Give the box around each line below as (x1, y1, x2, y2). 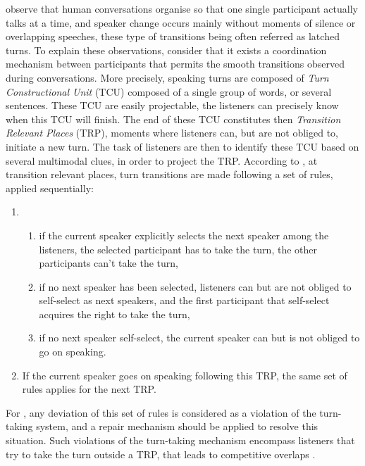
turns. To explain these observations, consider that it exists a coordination (6, 42, 327, 57)
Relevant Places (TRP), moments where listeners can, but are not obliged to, (6, 125, 338, 140)
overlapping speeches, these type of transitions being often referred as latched (6, 29, 340, 44)
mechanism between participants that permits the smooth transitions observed (6, 56, 345, 71)
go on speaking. (39, 344, 106, 359)
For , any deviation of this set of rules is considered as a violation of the (6, 405, 316, 420)
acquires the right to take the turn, (39, 306, 190, 321)
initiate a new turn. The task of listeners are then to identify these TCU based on (6, 139, 359, 153)
